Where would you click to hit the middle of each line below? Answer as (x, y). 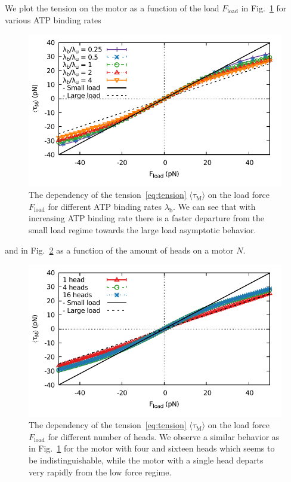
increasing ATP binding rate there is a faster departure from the (147, 218)
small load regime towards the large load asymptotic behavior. (143, 229)
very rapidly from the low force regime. (100, 472)
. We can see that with (214, 206)
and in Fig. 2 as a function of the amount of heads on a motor (119, 250)
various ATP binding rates (53, 19)
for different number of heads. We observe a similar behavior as (164, 436)
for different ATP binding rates (105, 206)
